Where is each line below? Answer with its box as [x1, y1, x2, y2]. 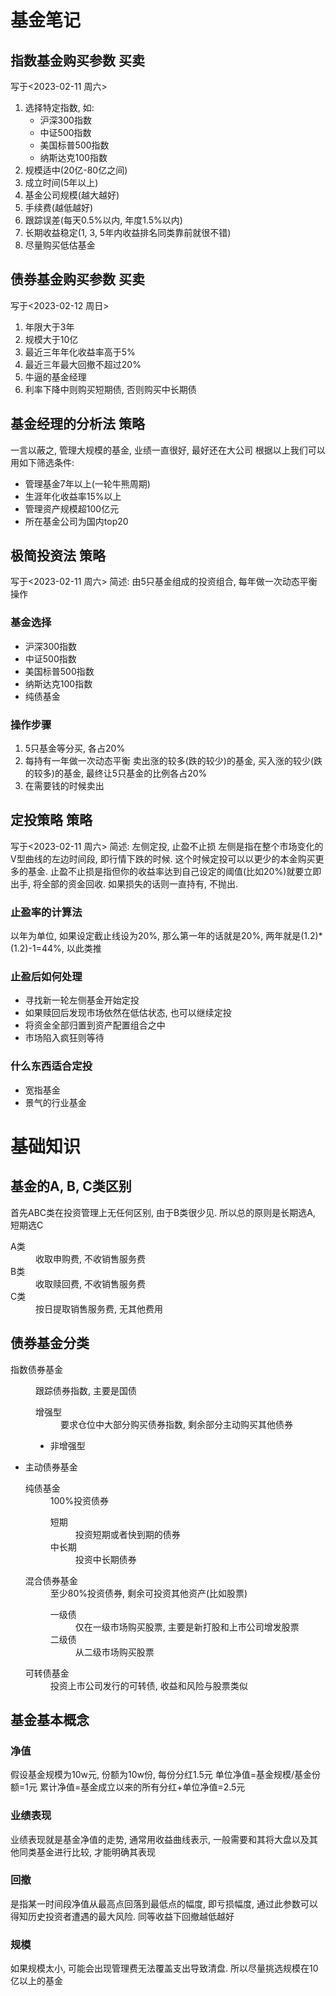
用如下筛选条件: [10, 456, 75, 468]
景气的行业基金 [24, 1096, 87, 1108]
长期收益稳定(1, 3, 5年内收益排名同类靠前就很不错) [24, 227, 232, 238]
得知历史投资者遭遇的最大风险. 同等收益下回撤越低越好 [10, 1910, 235, 1922]
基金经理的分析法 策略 [10, 416, 145, 433]
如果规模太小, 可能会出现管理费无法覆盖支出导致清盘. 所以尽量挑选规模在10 [10, 1962, 319, 1975]
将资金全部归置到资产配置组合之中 [24, 1019, 166, 1031]
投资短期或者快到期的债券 [74, 1528, 181, 1540]
